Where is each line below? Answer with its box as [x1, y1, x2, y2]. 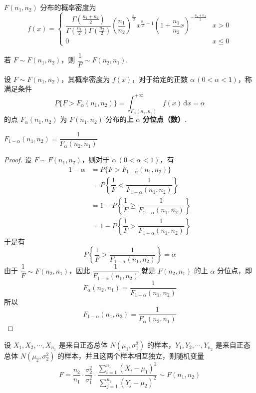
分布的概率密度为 [40, 2, 96, 12]
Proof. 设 [4, 154, 32, 165]
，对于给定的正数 [132, 73, 188, 84]
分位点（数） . [142, 114, 187, 124]
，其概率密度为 [61, 73, 110, 84]
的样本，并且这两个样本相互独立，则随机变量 [57, 350, 205, 361]
